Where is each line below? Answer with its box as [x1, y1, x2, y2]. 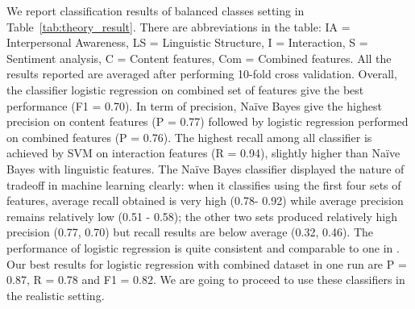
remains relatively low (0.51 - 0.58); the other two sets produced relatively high [6, 207, 397, 224]
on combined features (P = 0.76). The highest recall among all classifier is [6, 128, 372, 145]
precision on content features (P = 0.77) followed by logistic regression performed [6, 113, 409, 130]
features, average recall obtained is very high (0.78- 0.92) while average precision [6, 192, 404, 209]
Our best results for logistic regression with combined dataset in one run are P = [6, 255, 407, 272]
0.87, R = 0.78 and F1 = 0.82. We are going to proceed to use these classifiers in [6, 271, 405, 288]
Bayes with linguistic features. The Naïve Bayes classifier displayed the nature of [6, 160, 405, 177]
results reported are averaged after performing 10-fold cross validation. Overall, [6, 65, 397, 82]
